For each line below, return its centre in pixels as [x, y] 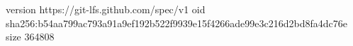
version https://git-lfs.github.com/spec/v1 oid [106, 9]
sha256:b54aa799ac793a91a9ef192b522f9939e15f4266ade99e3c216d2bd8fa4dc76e [176, 23]
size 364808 [30, 37]
